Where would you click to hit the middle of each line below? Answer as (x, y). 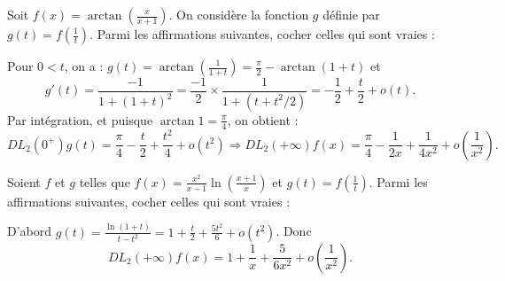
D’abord (30, 231)
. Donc (294, 231)
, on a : (84, 66)
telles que (105, 181)
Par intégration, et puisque (80, 119)
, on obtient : (263, 119)
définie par (351, 14)
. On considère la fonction (239, 14)
